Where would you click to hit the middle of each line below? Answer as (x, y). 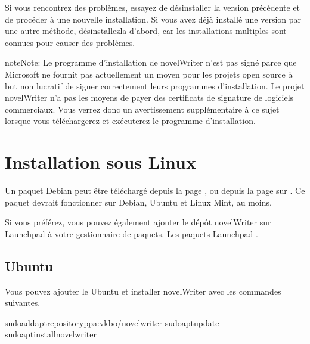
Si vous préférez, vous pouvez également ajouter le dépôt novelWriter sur (138, 222)
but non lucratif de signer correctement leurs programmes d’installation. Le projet (155, 86)
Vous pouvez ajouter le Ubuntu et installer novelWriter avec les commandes (143, 291)
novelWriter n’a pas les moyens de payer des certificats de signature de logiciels (149, 97)
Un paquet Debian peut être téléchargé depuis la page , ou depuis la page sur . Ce (155, 190)
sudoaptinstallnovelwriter (51, 334)
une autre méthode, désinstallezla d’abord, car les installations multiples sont (146, 31)
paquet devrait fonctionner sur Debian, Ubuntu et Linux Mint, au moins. (138, 202)
